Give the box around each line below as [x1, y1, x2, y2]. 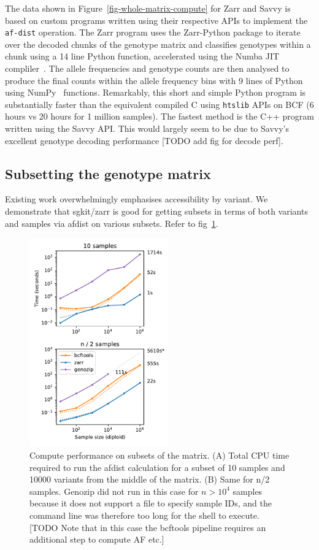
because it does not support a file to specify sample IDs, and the [29, 497, 272, 510]
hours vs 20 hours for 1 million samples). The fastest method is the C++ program [5, 110, 315, 123]
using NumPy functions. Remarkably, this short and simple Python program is [5, 86, 306, 99]
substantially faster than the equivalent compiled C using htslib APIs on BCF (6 [5, 97, 314, 110]
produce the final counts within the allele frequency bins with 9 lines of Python [5, 74, 303, 86]
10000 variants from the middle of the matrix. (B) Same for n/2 [29, 473, 270, 486]
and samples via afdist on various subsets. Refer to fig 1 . [5, 216, 218, 229]
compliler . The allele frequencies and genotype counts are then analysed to [5, 62, 290, 75]
